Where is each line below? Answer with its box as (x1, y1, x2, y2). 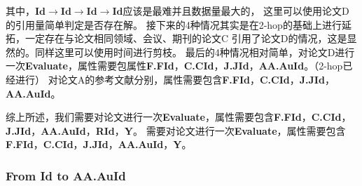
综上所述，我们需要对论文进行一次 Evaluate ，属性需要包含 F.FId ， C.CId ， (6, 109, 351, 124)
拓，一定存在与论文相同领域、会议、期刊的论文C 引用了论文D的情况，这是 (6, 31, 347, 46)
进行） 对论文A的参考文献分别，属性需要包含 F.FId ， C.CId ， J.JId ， (15, 72, 335, 86)
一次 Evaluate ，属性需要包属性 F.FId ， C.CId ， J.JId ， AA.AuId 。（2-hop (6, 58, 343, 73)
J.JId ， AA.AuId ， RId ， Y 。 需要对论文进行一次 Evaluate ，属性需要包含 (6, 123, 346, 138)
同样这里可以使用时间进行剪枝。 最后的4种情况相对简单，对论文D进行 (34, 44, 355, 59)
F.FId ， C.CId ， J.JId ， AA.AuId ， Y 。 (6, 137, 192, 152)
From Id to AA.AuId (6, 166, 126, 184)
